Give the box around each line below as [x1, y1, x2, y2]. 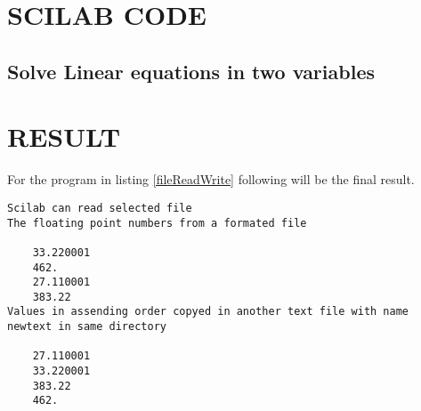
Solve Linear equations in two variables [7, 57, 375, 85]
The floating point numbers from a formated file [7, 216, 307, 230]
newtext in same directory [7, 320, 166, 334]
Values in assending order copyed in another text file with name [7, 305, 409, 318]
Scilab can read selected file [7, 201, 192, 214]
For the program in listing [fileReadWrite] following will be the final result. [7, 170, 415, 189]
